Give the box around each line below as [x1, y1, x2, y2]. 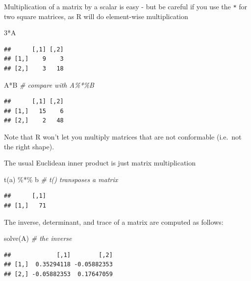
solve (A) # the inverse [4, 233, 72, 243]
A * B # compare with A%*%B [4, 79, 94, 90]
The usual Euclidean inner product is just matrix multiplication [4, 158, 196, 168]
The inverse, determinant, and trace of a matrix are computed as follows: [4, 216, 224, 227]
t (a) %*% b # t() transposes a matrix [4, 174, 118, 184]
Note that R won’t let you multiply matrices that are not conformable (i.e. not [4, 132, 242, 141]
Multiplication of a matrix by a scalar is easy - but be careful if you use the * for [4, 1, 248, 11]
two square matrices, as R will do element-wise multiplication [4, 11, 188, 21]
